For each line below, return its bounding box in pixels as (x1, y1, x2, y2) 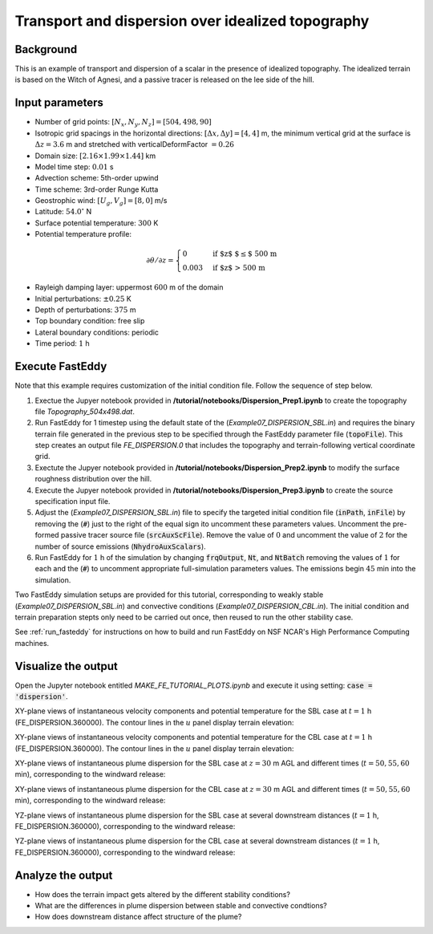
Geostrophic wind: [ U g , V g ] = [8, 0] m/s (34, 196, 168, 207)
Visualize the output (14, 659, 118, 673)
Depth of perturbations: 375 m (34, 305, 136, 315)
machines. (14, 638, 50, 648)
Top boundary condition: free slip (34, 316, 145, 326)
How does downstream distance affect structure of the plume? (34, 912, 242, 922)
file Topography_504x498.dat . (34, 406, 136, 416)
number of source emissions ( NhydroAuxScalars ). (34, 542, 206, 551)
